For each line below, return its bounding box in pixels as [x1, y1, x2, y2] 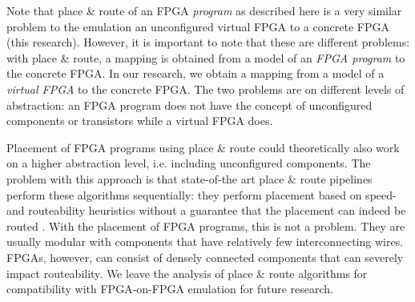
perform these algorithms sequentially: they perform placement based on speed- [6, 186, 397, 203]
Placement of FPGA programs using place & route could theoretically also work [6, 139, 400, 155]
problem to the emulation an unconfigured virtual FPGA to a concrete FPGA [6, 18, 389, 34]
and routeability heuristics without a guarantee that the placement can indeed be [6, 202, 406, 219]
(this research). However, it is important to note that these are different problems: [6, 34, 410, 50]
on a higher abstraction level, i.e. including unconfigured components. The [6, 155, 371, 171]
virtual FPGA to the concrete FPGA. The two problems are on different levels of [6, 80, 405, 97]
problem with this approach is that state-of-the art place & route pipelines [6, 170, 373, 187]
